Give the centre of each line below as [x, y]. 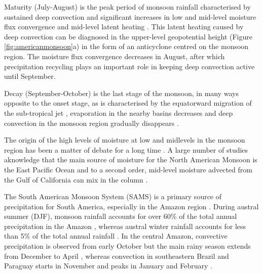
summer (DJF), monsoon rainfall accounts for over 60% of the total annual [121, 216]
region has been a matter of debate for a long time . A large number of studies [126, 149]
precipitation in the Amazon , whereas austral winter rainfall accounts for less [125, 226]
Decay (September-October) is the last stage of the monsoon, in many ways [121, 93]
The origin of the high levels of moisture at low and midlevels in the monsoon [125, 140]
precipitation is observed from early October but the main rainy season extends [127, 246]
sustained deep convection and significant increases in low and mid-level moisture [130, 16]
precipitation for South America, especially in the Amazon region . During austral [131, 206]
